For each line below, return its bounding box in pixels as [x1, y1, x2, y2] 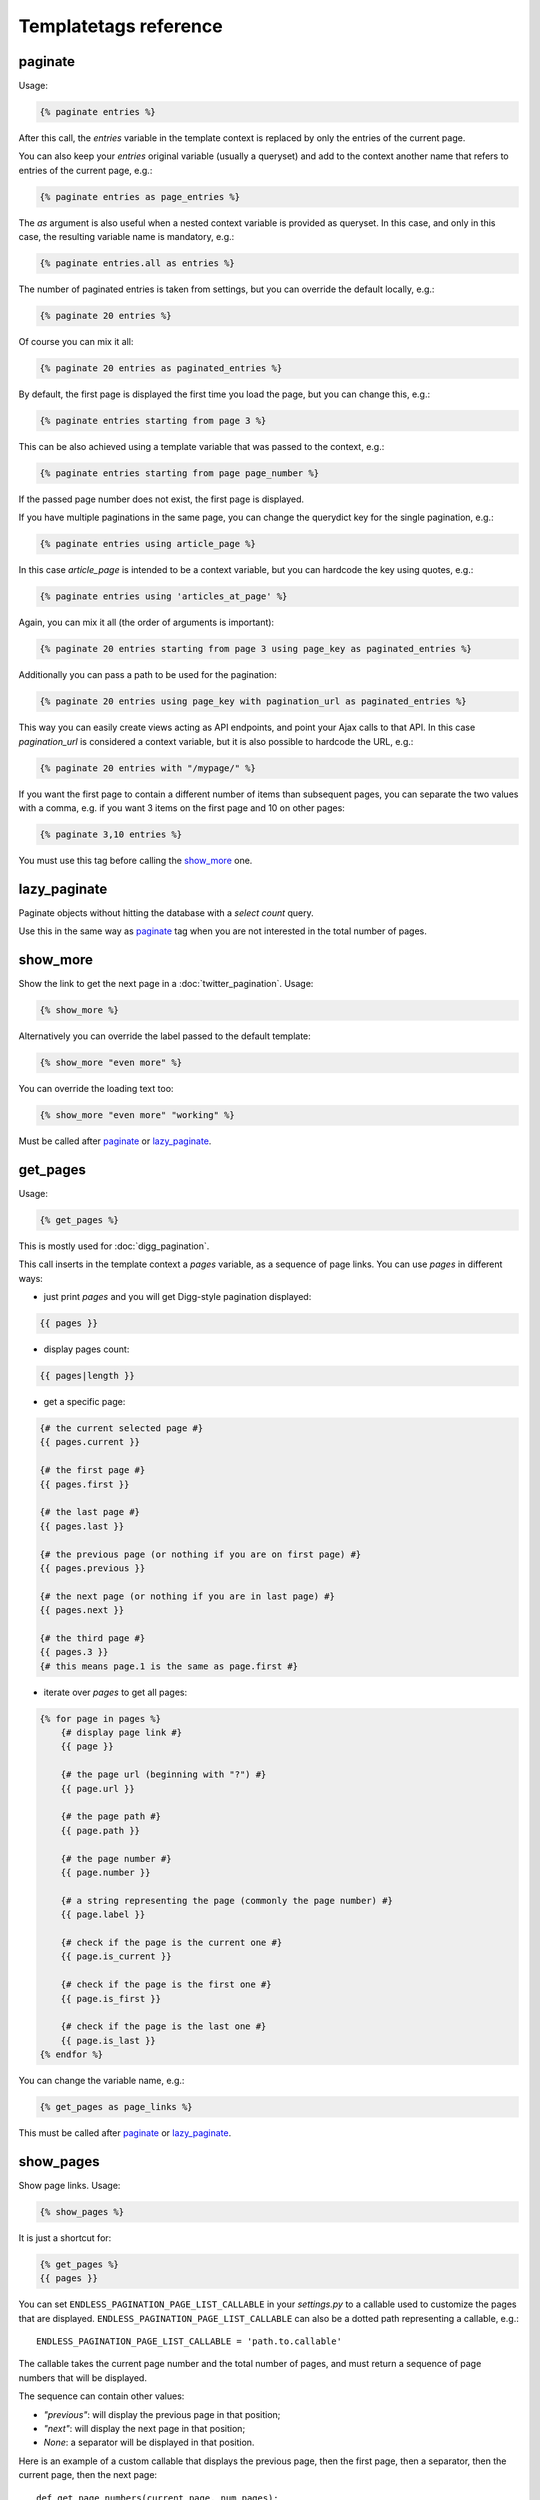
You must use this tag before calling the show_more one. [18, 855, 253, 866]
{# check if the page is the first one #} [60, 1979, 272, 1990]
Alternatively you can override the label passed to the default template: [18, 1030, 312, 1042]
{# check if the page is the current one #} [60, 1936, 283, 1948]
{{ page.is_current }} [60, 1951, 172, 1962]
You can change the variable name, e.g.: [18, 2075, 185, 2087]
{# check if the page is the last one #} [60, 2021, 267, 2032]
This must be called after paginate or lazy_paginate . [18, 2127, 232, 2139]
